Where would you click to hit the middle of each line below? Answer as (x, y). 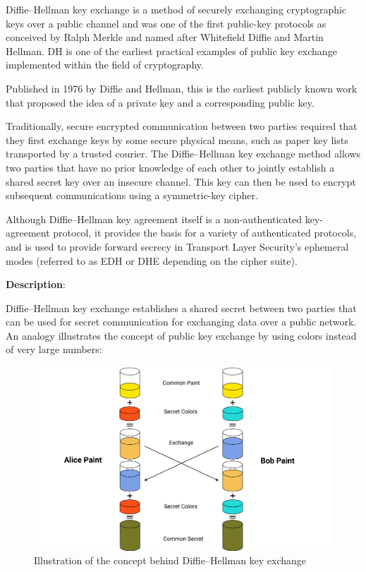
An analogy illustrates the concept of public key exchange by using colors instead (181, 335)
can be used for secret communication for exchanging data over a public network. (181, 322)
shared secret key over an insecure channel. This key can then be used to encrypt (181, 181)
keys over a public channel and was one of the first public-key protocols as (166, 23)
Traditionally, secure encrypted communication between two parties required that (182, 126)
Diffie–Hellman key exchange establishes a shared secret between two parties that (181, 308)
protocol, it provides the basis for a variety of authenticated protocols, (205, 233)
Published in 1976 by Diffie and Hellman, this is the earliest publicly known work (182, 88)
